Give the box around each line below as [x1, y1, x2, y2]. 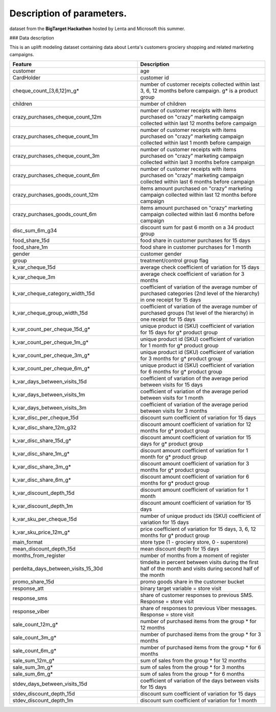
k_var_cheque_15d [12, 264, 56, 271]
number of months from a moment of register [140, 552, 249, 559]
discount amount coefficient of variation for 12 [140, 421, 251, 428]
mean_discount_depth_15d [12, 545, 76, 553]
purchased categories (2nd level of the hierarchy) [140, 290, 260, 297]
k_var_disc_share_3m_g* [12, 463, 71, 470]
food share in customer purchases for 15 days [140, 237, 250, 244]
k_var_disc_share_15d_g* [12, 437, 72, 444]
